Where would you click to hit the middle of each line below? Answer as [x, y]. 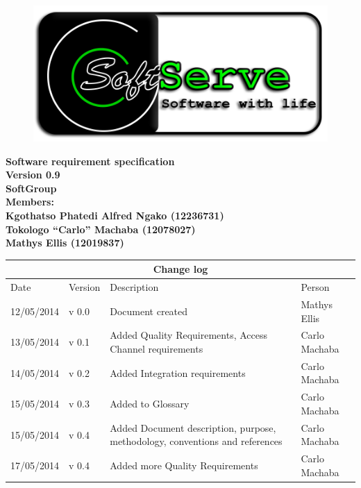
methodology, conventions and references [196, 441]
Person [315, 287]
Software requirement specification [90, 161]
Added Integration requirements [178, 372]
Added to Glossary [150, 404]
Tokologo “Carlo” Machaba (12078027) [101, 229]
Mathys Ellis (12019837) [65, 243]
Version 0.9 [33, 175]
